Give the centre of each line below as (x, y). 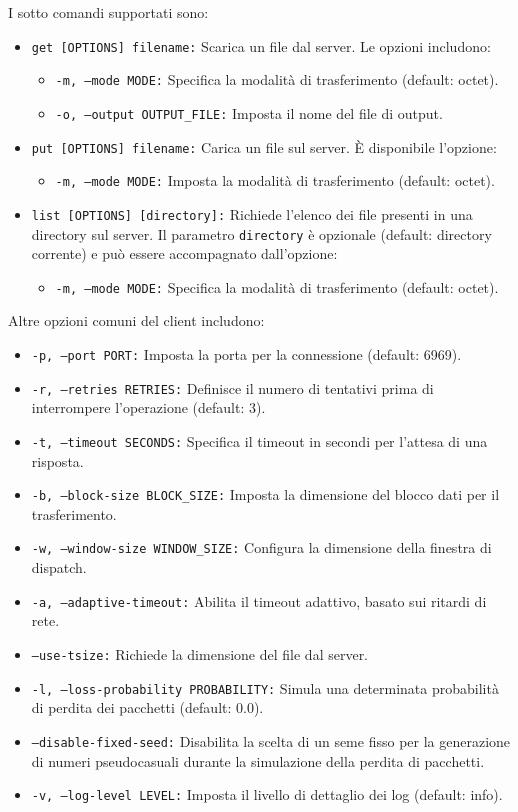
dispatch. (59, 567)
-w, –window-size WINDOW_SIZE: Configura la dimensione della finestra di (261, 547)
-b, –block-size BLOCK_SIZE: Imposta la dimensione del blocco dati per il (265, 494)
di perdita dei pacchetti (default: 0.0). (147, 707)
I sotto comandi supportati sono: (108, 12)
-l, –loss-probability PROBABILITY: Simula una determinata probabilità (265, 687)
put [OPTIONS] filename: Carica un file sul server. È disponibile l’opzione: (264, 146)
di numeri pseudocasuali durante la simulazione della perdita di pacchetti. (258, 760)
